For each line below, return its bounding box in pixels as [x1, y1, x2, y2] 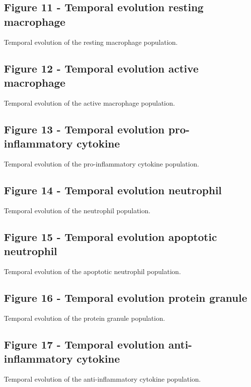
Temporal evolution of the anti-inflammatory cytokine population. [4, 373, 201, 384]
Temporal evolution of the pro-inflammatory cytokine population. [4, 158, 199, 168]
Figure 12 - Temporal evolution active [4, 60, 198, 75]
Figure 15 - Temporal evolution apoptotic [4, 229, 217, 244]
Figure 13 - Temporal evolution [4, 121, 165, 136]
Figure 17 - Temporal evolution [4, 336, 165, 351]
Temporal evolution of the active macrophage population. [4, 97, 175, 108]
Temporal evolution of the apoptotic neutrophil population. [4, 266, 181, 276]
